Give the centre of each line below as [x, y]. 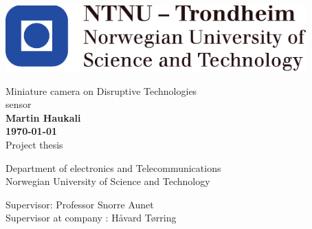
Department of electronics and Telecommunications [113, 167]
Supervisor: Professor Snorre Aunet [80, 204]
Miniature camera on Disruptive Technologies [101, 90]
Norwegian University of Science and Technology [108, 181]
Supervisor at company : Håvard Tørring [91, 218]
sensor [19, 104]
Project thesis [34, 144]
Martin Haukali [43, 117]
